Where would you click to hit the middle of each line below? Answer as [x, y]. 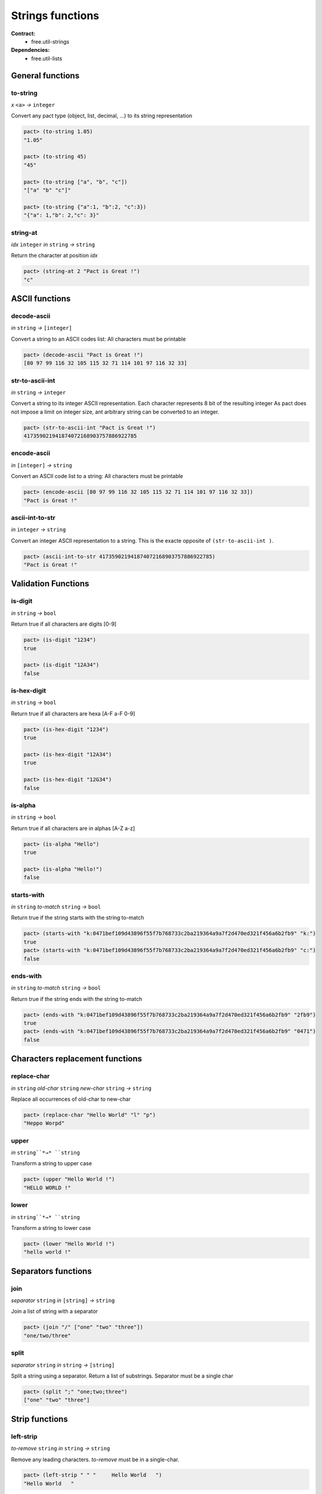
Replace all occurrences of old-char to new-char [71, 1099]
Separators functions [51, 1271]
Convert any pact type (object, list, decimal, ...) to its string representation [102, 116]
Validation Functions [50, 584]
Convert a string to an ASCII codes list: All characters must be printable [98, 339]
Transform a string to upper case [52, 1164]
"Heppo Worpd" [44, 1123]
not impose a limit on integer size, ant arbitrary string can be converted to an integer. [115, 412]
